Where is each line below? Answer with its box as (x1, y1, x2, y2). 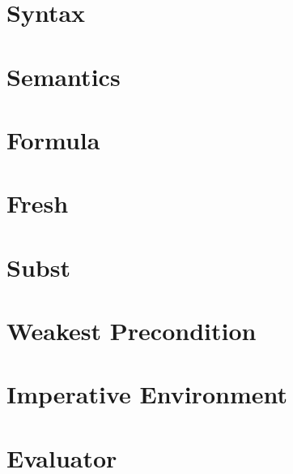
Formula (6, 123, 100, 156)
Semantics (6, 59, 121, 93)
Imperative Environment (6, 377, 287, 411)
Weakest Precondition (6, 314, 257, 347)
